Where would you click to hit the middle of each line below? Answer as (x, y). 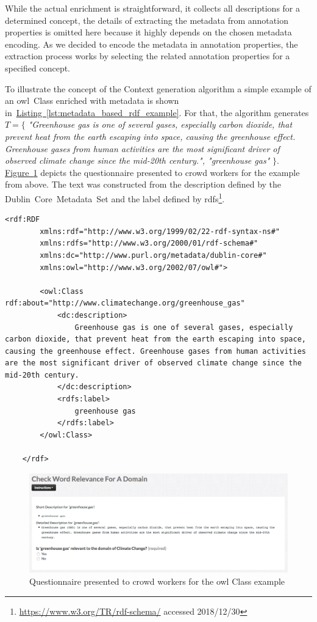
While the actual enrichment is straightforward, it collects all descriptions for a (153, 8)
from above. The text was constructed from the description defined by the (143, 184)
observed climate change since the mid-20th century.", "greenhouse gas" (137, 160)
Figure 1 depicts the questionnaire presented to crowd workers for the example (152, 172)
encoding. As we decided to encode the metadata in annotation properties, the (151, 44)
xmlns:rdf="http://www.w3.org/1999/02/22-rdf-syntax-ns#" (160, 231)
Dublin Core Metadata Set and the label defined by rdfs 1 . (115, 197)
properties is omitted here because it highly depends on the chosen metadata (148, 32)
